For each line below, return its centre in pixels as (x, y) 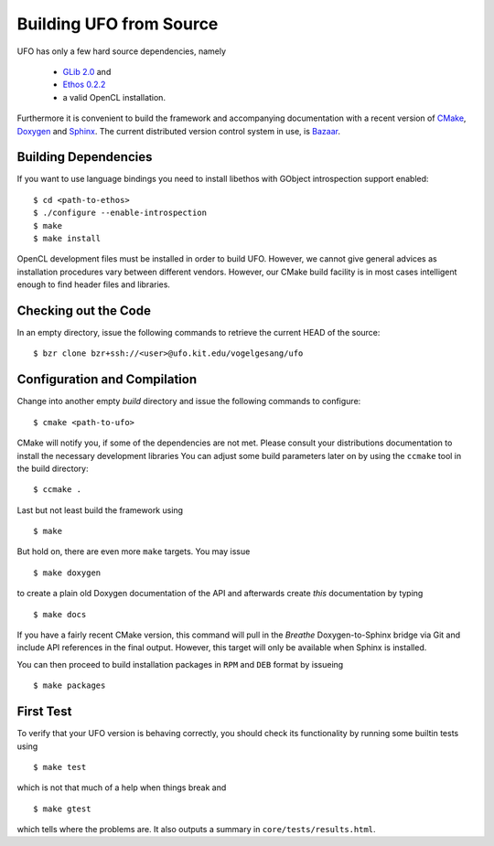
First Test (44, 712)
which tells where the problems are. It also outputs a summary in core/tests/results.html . (196, 830)
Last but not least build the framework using (100, 510)
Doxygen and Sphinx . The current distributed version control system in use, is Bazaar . (178, 131)
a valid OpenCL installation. (114, 97)
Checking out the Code (84, 311)
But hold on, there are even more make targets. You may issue (134, 552)
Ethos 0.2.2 (84, 85)
